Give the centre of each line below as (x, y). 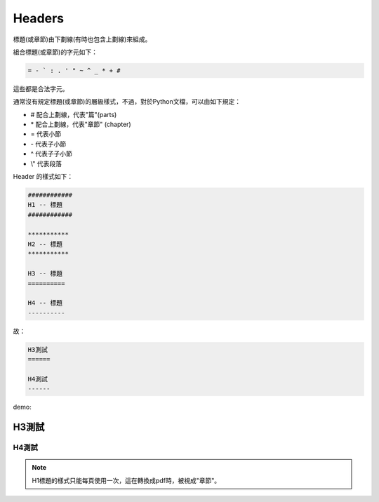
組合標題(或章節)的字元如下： (55, 52)
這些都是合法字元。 (41, 88)
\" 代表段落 (46, 163)
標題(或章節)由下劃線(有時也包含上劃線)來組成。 (82, 39)
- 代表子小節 (48, 144)
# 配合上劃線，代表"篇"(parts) (74, 114)
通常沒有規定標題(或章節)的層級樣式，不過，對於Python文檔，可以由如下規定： (127, 102)
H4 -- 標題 (45, 303)
